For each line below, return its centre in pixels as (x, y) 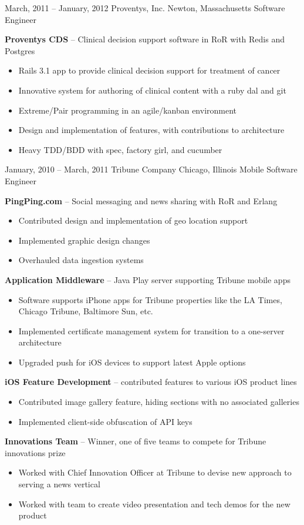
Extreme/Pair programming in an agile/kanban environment (128, 110)
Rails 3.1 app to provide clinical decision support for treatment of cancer (149, 70)
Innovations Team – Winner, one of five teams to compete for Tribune (136, 441)
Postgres (20, 50)
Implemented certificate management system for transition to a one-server (151, 330)
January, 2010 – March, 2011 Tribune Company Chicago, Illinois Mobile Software (151, 169)
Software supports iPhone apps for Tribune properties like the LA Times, (150, 299)
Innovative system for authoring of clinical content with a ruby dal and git (152, 90)
